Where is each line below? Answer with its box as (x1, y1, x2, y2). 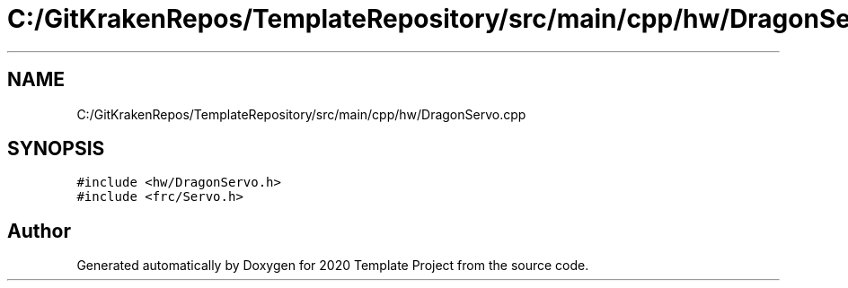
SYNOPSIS (7, 137, 105, 161)
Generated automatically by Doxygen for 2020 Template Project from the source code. (76, 257, 589, 274)
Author (7, 219, 71, 242)
